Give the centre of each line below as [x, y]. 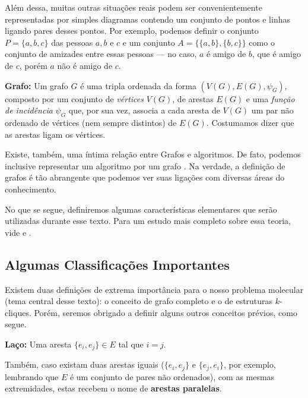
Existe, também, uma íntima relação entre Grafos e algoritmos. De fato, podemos [153, 154]
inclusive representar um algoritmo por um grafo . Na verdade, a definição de [145, 165]
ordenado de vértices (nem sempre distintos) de [91, 122]
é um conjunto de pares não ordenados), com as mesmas [172, 376]
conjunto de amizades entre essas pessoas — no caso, [101, 54]
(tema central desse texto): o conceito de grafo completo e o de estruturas [139, 301]
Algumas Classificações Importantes [117, 264]
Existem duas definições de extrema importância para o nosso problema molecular [154, 289]
